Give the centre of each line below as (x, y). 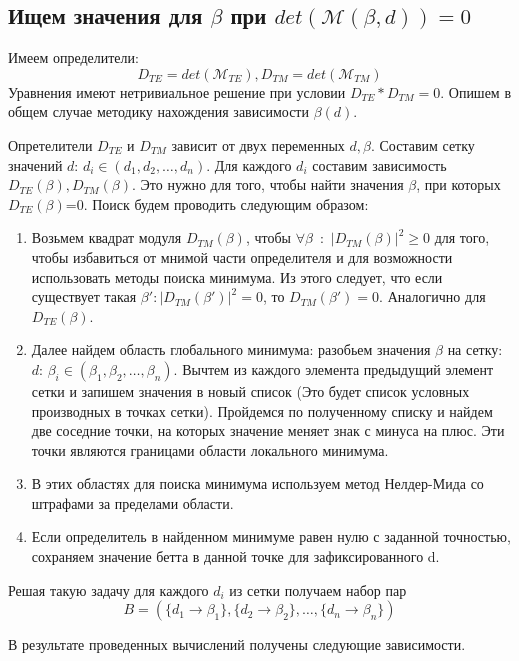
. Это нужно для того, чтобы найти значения (268, 184)
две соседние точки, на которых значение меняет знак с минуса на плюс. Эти (268, 430)
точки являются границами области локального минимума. (210, 449)
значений (35, 164)
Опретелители (50, 144)
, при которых (458, 184)
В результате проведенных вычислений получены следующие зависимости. (237, 644)
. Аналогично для (432, 296)
